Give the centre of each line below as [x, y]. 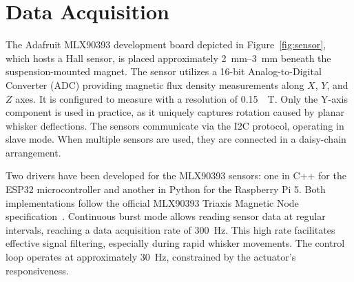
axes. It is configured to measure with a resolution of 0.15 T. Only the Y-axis [181, 98]
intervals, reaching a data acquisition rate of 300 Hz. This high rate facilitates [170, 229]
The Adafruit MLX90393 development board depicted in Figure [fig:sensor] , [166, 44]
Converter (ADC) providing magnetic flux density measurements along [155, 84]
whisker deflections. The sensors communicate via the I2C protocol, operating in [175, 125]
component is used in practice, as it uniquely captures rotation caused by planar [175, 112]
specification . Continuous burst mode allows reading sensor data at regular [166, 216]
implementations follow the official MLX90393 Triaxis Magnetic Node [152, 202]
